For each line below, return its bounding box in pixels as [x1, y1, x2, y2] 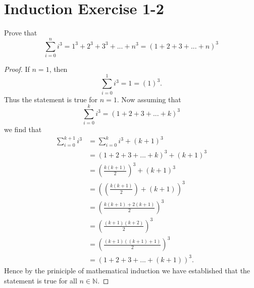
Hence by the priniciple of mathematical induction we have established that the [4, 265, 250, 275]
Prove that [4, 27, 37, 38]
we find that [4, 124, 42, 135]
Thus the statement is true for [4, 94, 98, 104]
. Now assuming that [117, 94, 181, 104]
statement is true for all [4, 275, 77, 285]
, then [49, 63, 68, 74]
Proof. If [4, 63, 30, 74]
